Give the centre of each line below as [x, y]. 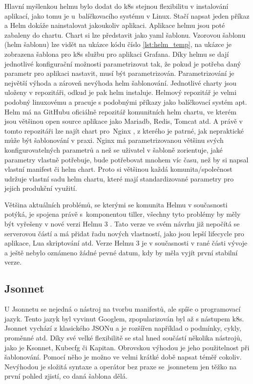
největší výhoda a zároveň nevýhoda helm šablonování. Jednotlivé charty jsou [120, 82]
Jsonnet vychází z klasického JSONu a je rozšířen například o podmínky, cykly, [123, 328]
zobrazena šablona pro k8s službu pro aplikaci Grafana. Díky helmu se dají [117, 54]
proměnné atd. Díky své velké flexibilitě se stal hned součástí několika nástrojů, [123, 338]
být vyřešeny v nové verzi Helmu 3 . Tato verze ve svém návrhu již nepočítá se [122, 224]
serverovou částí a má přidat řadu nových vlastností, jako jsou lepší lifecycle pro [124, 233]
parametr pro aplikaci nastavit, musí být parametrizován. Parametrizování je [119, 73]
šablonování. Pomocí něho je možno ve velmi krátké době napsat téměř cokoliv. [123, 357]
